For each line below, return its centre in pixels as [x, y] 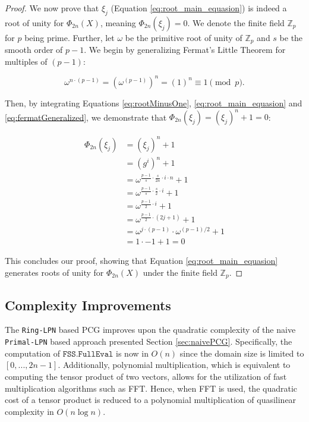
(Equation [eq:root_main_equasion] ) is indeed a [199, 8]
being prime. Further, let [70, 37]
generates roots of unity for [54, 272]
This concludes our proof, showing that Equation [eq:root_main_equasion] [141, 261]
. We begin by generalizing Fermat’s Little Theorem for [185, 50]
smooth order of [34, 50]
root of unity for [34, 22]
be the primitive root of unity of [184, 37]
